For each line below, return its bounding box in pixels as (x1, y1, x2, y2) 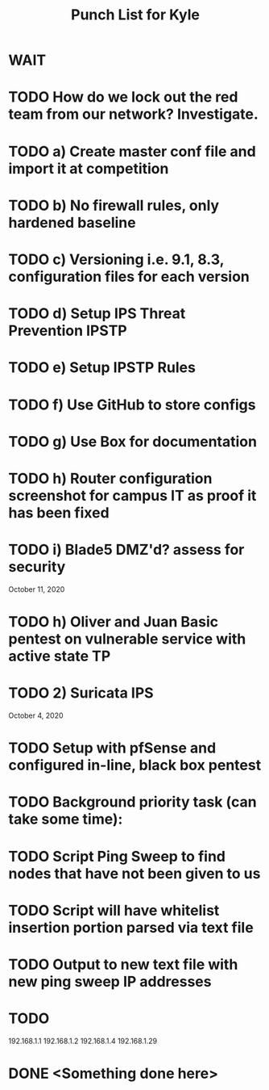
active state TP (8, 648, 111, 665)
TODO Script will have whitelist (8, 901, 220, 920)
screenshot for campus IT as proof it (8, 486, 257, 505)
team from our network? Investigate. (8, 105, 259, 124)
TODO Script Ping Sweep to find (8, 847, 226, 866)
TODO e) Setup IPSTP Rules (8, 358, 196, 377)
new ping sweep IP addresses (8, 972, 212, 991)
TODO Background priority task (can (8, 793, 257, 811)
